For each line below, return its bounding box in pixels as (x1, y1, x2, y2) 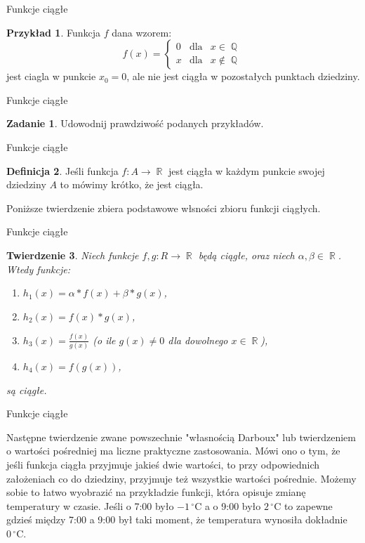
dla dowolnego (168, 332, 228, 347)
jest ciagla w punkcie (6, 69, 96, 84)
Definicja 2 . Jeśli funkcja (6, 163, 119, 178)
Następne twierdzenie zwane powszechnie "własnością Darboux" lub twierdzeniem (6, 429, 356, 444)
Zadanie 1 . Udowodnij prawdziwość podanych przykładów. (6, 116, 264, 131)
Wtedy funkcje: (6, 261, 70, 276)
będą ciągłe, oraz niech (198, 247, 295, 262)
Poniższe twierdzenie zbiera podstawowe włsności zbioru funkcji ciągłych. (6, 200, 321, 215)
